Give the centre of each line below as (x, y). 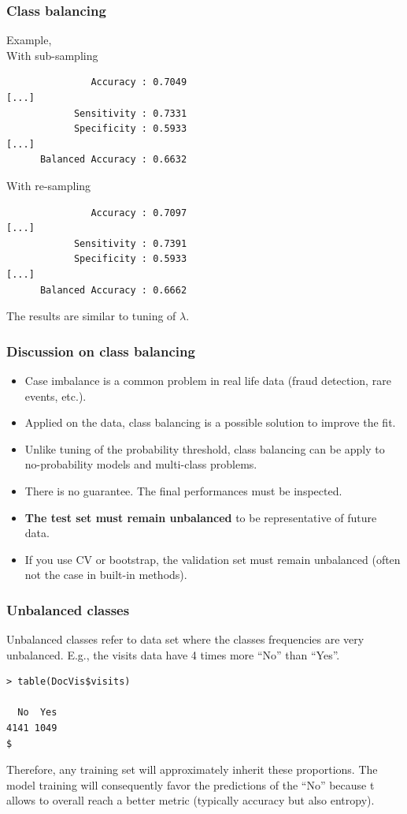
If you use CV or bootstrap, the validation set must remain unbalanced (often (213, 559)
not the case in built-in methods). (106, 575)
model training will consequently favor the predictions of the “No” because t (191, 784)
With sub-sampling (52, 55)
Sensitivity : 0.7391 (130, 243)
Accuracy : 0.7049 (139, 82)
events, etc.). (55, 396)
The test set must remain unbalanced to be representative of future (201, 517)
